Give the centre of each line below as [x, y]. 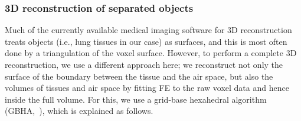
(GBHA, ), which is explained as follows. [79, 111]
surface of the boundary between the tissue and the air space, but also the [139, 76]
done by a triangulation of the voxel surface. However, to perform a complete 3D [151, 53]
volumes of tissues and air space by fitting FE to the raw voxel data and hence [147, 88]
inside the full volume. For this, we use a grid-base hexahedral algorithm [136, 99]
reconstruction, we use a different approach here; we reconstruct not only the [144, 64]
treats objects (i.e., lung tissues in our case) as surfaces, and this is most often [146, 41]
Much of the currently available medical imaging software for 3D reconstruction [148, 30]
